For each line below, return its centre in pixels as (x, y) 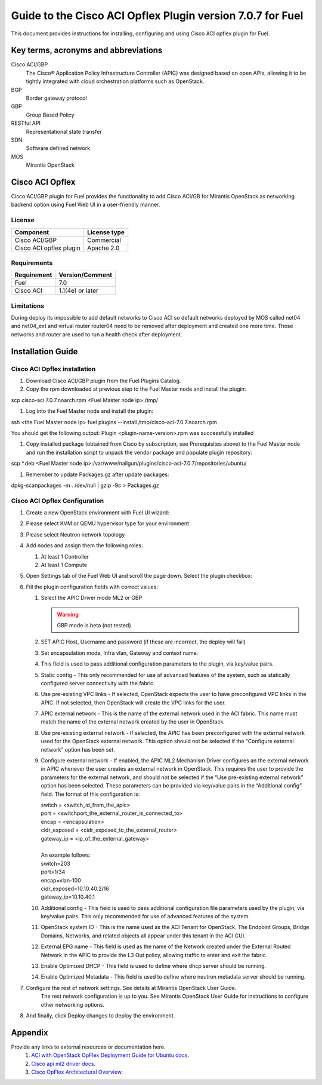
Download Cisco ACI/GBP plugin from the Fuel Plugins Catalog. (103, 381)
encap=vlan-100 (61, 880)
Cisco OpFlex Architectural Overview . (77, 1072)
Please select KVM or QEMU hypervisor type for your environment (108, 523)
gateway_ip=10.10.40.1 (68, 897)
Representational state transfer (64, 131)
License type (106, 232)
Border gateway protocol (56, 98)
